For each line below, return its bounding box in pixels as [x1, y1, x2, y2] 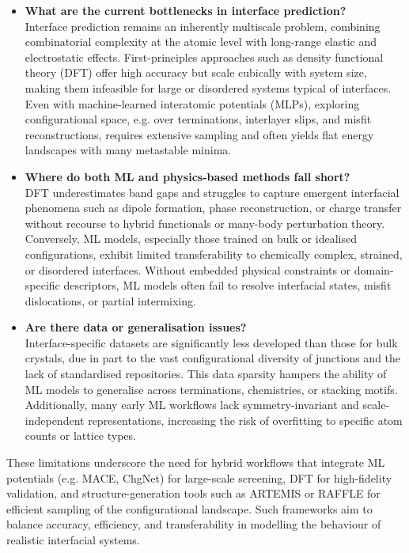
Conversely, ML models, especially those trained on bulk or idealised [25, 230, 357, 247]
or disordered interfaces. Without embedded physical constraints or [25, 261, 351, 278]
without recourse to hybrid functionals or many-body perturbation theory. [25, 214, 385, 231]
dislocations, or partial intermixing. [25, 292, 196, 309]
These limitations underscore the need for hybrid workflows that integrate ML [6, 454, 385, 471]
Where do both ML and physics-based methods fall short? [25, 168, 350, 184]
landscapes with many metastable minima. [25, 142, 232, 158]
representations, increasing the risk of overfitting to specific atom [88, 411, 403, 428]
